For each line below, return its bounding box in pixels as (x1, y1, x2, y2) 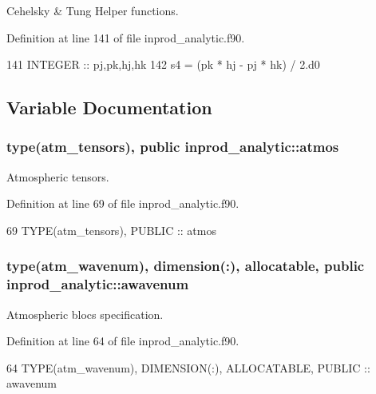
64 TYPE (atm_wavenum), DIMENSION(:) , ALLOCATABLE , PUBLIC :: (6, 359, 370, 376)
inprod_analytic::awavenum (6, 274, 189, 294)
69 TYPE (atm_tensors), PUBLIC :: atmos (6, 221, 216, 238)
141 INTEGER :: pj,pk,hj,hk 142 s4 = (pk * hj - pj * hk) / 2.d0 (6, 56, 320, 73)
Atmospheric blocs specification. (6, 305, 164, 322)
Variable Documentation (6, 95, 212, 120)
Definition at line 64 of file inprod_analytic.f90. (6, 332, 239, 349)
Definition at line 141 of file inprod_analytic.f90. (6, 29, 245, 46)
